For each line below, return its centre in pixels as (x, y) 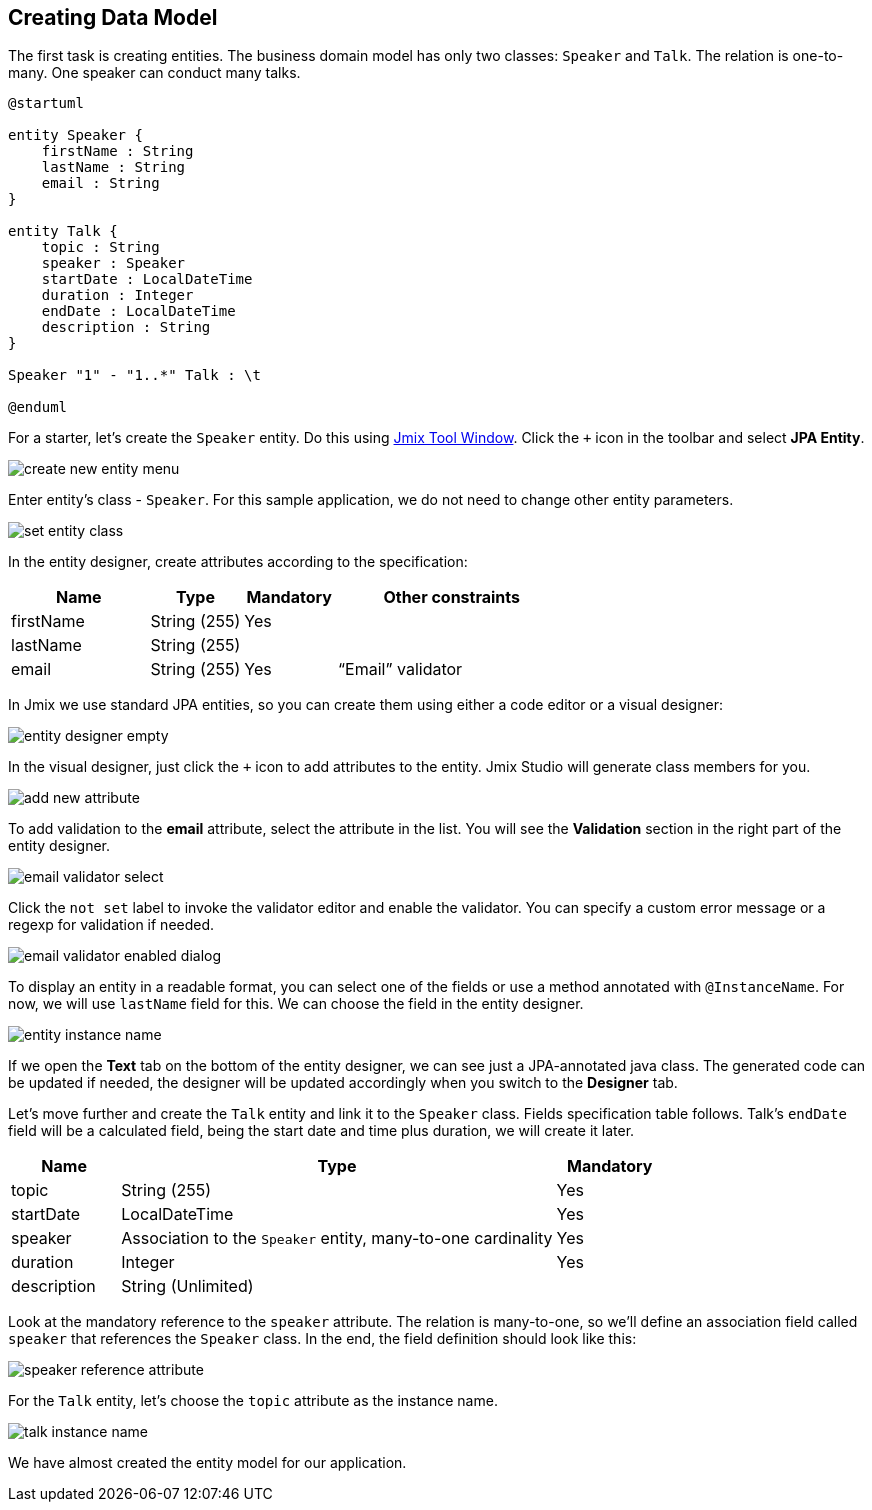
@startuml (46, 103)
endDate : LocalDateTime (138, 311)
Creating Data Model (113, 17)
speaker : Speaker (113, 263)
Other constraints (452, 597)
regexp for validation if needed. (111, 925)
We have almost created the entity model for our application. (207, 1463)
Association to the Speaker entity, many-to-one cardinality (337, 1238)
